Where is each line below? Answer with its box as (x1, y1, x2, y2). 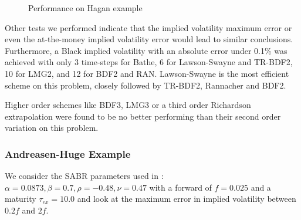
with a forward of (149, 181, 212, 193)
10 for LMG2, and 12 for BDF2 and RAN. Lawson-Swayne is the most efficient (5, 67, 289, 79)
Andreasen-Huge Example (5, 146, 131, 161)
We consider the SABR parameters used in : (5, 170, 164, 182)
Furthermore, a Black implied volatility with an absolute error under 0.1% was (5, 44, 288, 56)
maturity (5, 192, 36, 205)
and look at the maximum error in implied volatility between (77, 192, 296, 205)
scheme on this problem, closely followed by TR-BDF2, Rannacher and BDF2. (5, 79, 286, 91)
